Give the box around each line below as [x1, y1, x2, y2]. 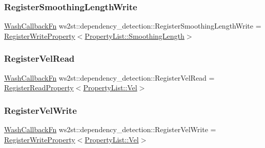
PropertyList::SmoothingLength [85, 30, 185, 41]
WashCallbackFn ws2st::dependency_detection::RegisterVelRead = [4, 72, 215, 83]
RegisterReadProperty [4, 82, 74, 93]
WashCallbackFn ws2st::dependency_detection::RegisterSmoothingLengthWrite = [4, 20, 261, 31]
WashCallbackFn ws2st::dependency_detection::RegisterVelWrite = [4, 124, 216, 135]
